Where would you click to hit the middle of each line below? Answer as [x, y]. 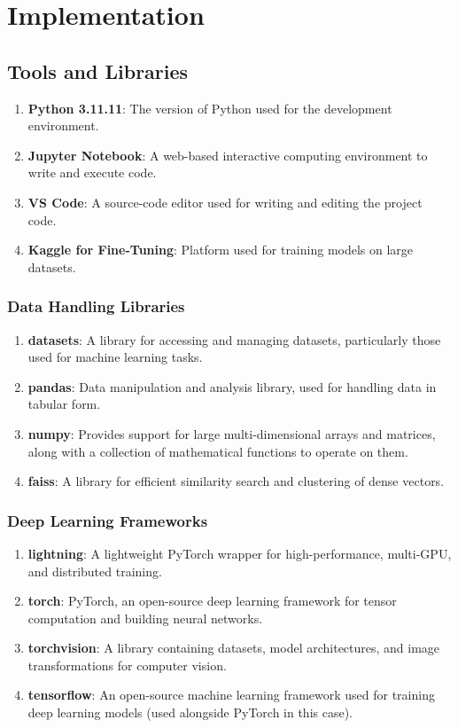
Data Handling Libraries [96, 306]
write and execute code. [92, 172]
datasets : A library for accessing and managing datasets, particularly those [234, 339]
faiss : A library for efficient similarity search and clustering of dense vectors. [236, 481]
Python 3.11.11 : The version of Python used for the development [210, 108]
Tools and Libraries [98, 70]
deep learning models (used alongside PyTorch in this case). [190, 712]
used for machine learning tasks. [115, 357]
